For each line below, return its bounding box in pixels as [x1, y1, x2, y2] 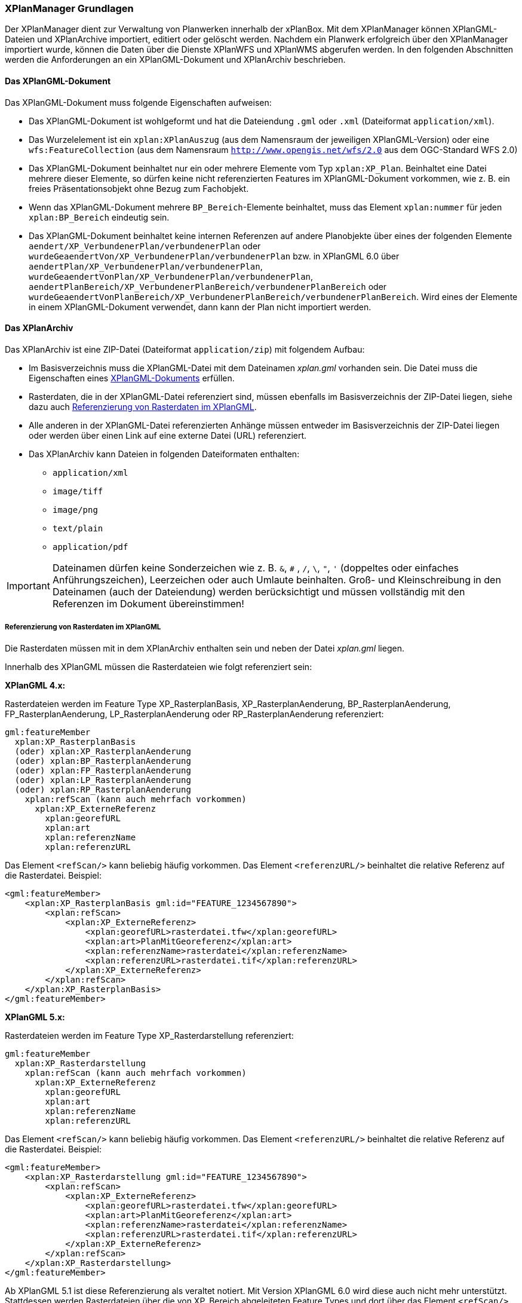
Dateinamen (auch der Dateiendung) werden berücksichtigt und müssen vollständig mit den [52, 585, 465, 598]
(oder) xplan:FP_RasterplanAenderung [14, 765, 191, 775]
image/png [53, 504, 98, 515]
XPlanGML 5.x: [5, 1011, 65, 1022]
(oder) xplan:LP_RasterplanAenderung [14, 775, 191, 785]
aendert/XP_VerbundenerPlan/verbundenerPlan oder [29, 240, 261, 251]
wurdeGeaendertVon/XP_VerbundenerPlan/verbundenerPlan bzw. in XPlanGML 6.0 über [29, 250, 400, 261]
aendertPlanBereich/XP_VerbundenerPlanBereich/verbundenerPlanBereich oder [29, 281, 387, 292]
